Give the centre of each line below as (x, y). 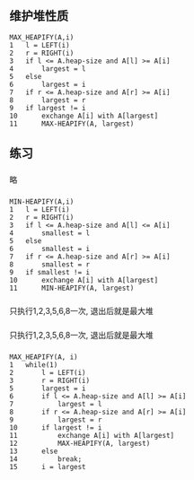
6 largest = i (48, 84)
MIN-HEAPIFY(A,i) (42, 202)
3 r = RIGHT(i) (50, 380)
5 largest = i (48, 388)
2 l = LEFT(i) (48, 372)
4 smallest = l (50, 233)
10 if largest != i (56, 428)
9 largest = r (56, 420)
